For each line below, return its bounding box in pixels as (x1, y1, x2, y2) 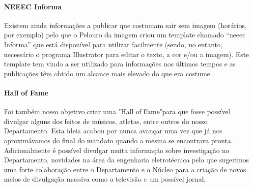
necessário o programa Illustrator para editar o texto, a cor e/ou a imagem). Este (4, 49, 249, 59)
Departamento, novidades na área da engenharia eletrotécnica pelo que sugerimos (4, 155, 249, 165)
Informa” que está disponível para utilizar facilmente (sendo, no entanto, (4, 39, 223, 49)
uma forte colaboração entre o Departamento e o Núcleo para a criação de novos (4, 164, 246, 174)
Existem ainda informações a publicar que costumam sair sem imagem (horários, (4, 20, 247, 30)
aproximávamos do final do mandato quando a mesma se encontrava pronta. (4, 135, 233, 145)
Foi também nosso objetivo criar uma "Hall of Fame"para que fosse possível (4, 106, 230, 117)
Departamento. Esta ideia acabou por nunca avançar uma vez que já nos (4, 125, 223, 136)
